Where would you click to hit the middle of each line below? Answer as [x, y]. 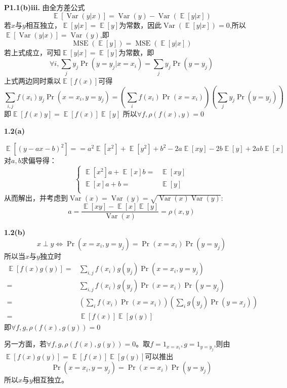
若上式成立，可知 [32, 52]
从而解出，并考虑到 [36, 198]
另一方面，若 [25, 344]
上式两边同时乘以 [32, 80]
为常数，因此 [140, 25]
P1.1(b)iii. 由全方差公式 [45, 7]
